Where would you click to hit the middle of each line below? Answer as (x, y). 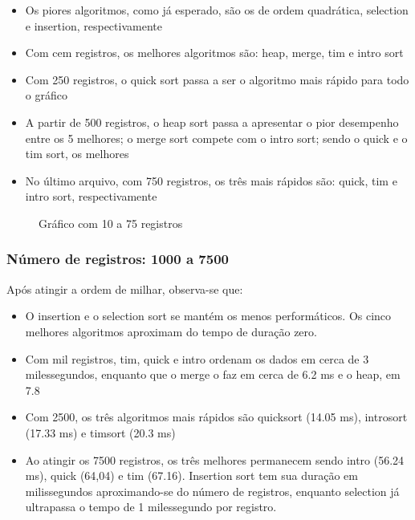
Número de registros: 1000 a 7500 (118, 259)
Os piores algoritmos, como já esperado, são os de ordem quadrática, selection (217, 10)
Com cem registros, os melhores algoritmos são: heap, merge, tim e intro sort (214, 53)
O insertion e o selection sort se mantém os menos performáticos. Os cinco (208, 316)
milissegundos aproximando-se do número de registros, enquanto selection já (212, 491)
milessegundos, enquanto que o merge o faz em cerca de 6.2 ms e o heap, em (213, 374)
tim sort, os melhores (77, 154)
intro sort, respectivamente (91, 196)
